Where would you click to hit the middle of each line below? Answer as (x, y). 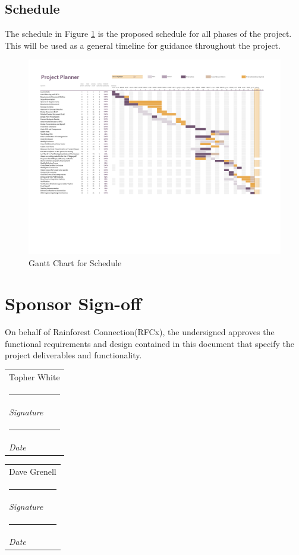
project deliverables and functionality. (73, 355)
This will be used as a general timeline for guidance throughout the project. (143, 45)
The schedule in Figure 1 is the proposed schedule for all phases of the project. (148, 34)
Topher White (34, 376)
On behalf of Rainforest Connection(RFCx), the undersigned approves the (140, 332)
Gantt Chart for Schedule (75, 262)
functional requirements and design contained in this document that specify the (149, 343)
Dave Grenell (33, 471)
